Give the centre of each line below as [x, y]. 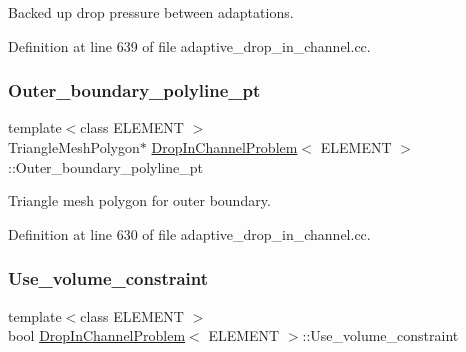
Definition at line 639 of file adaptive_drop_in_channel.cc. [189, 45]
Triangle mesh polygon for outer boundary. [139, 200]
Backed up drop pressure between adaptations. [151, 12]
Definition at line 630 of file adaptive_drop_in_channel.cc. [189, 233]
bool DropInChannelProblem [97, 335]
